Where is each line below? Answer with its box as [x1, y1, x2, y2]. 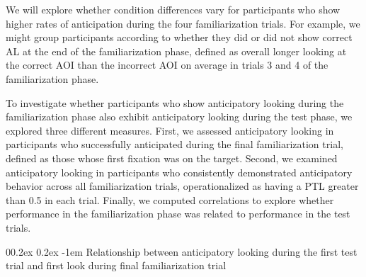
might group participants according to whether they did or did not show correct [6, 30, 353, 45]
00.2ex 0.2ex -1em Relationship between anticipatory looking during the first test [6, 244, 358, 259]
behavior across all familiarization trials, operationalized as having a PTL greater [6, 179, 359, 193]
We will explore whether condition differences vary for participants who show [6, 2, 341, 16]
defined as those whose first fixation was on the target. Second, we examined [6, 150, 338, 165]
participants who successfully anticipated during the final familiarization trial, [6, 137, 343, 152]
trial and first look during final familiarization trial [6, 258, 227, 273]
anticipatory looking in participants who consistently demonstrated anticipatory [6, 164, 353, 179]
